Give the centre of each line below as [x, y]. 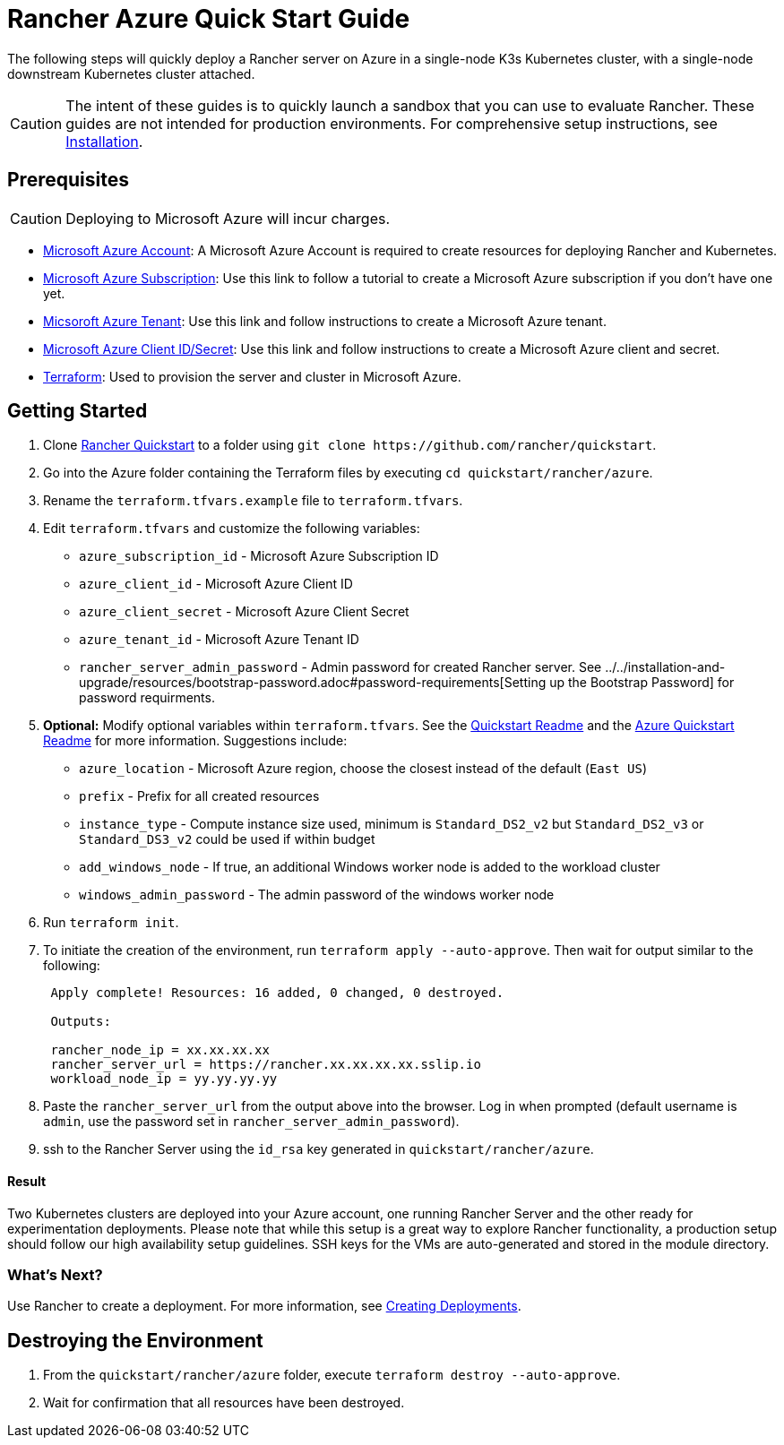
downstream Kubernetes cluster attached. [131, 73]
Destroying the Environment [135, 1340]
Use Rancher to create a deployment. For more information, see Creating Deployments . [264, 1306]
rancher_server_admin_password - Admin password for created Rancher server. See [340, 667]
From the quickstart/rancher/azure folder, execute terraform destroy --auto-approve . [332, 1375]
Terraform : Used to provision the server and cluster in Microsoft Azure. [252, 376]
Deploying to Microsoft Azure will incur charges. [228, 218]
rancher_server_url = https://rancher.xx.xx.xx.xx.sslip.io [266, 1065]
